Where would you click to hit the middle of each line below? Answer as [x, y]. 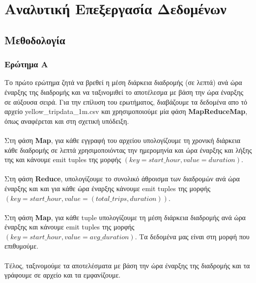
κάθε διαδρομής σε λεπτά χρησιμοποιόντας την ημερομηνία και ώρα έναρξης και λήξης [128, 150]
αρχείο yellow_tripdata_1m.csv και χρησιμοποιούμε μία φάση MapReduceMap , [126, 111]
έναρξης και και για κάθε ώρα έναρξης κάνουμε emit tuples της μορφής [107, 188]
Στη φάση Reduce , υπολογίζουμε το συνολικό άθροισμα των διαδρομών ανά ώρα [122, 179]
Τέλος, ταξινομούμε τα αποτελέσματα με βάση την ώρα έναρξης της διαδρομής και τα [127, 265]
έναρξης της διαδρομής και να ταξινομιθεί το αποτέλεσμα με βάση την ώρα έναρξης [124, 92]
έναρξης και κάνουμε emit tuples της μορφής [70, 227]
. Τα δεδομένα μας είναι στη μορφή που [192, 236]
